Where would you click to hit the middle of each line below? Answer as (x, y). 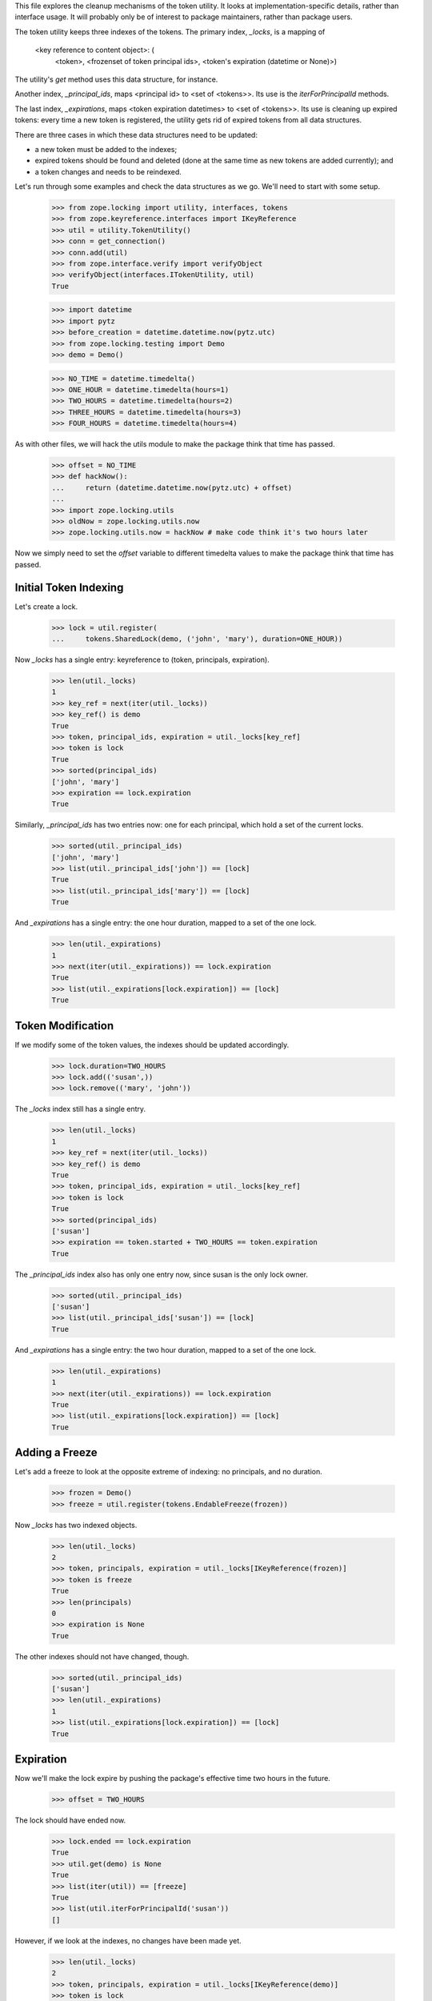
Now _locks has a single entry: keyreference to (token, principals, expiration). (142, 660)
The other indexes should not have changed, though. (102, 1656)
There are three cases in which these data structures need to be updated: (136, 134)
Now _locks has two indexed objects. (76, 1525)
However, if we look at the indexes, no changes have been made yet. (128, 1940)
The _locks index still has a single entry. (80, 1109)
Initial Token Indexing (69, 587)
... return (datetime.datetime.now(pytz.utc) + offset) (172, 487)
